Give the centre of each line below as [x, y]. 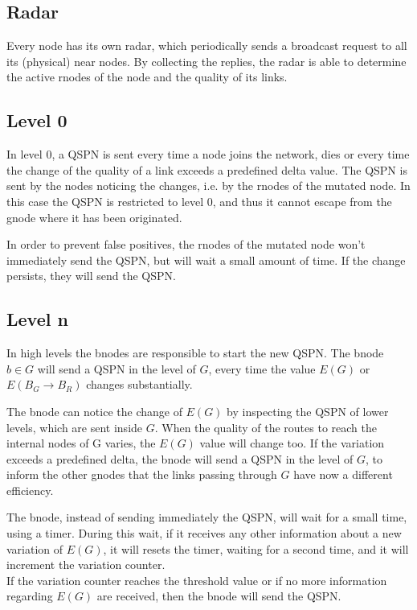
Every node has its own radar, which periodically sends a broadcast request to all [207, 45]
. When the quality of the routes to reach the [266, 427]
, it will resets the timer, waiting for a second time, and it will [256, 548]
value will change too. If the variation [292, 443]
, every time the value [262, 368]
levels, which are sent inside [75, 427]
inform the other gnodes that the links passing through [142, 474]
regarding [30, 596]
